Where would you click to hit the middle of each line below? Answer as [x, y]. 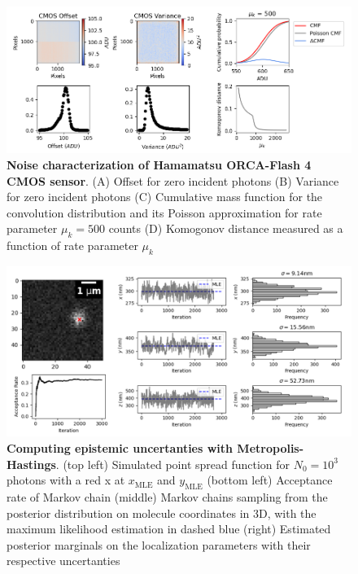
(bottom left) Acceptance [270, 480]
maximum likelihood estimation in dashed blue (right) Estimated [169, 529]
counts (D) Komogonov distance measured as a [226, 228]
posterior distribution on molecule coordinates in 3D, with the [162, 513]
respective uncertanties [63, 561]
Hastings [31, 464]
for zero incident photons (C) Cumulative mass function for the [165, 197]
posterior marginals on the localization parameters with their [159, 544]
